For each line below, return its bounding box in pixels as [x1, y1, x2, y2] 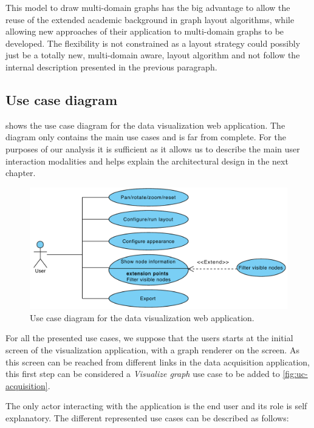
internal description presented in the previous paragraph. [5, 60, 217, 73]
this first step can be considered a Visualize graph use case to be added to [5, 367, 280, 380]
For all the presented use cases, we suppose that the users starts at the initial [5, 331, 293, 344]
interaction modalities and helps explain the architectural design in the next [5, 154, 288, 167]
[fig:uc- [282, 367, 308, 380]
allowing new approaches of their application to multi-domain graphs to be [5, 25, 284, 38]
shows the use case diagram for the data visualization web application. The [5, 118, 285, 131]
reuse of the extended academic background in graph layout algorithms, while [5, 13, 295, 25]
